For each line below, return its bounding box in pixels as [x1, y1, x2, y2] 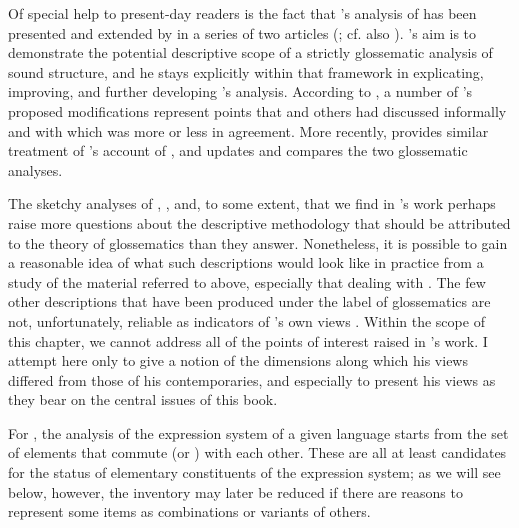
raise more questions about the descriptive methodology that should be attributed [8, 212, 511, 233]
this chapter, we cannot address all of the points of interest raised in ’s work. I [8, 330, 488, 351]
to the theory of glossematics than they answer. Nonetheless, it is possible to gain [8, 232, 508, 253]
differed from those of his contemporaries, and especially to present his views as [8, 369, 496, 390]
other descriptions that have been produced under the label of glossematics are [8, 291, 491, 312]
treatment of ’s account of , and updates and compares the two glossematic [8, 140, 468, 161]
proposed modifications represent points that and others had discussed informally [8, 100, 507, 121]
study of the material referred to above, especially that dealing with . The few [8, 271, 486, 292]
